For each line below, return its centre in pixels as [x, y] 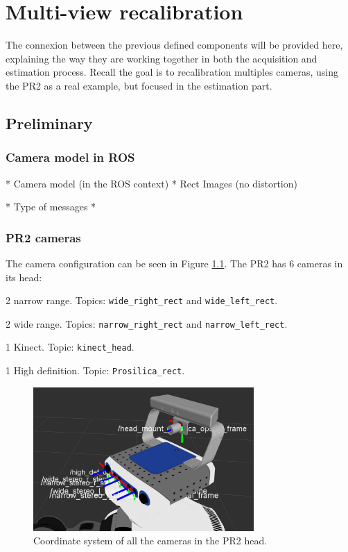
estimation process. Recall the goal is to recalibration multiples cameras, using [172, 72]
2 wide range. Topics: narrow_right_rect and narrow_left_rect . [147, 323]
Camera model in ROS [70, 157]
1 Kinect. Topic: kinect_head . [70, 347]
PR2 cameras [43, 237]
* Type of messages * [51, 207]
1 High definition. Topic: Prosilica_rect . [95, 370]
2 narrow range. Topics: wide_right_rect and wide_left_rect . [142, 300]
